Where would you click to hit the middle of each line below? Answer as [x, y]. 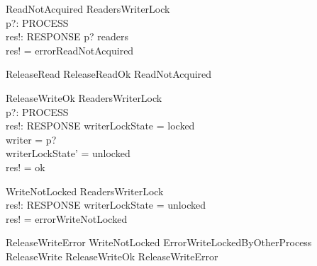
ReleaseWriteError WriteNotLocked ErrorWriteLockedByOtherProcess [159, 242]
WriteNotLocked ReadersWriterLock [85, 191]
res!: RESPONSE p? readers [67, 36]
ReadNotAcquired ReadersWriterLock [88, 8]
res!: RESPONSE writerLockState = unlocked [106, 205]
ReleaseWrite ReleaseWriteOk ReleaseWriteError [112, 256]
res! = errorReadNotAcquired [70, 50]
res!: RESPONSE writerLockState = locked [100, 126]
